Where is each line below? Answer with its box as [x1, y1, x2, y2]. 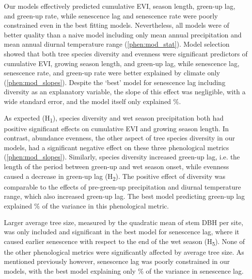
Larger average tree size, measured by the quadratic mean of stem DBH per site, [4, 217, 243, 227]
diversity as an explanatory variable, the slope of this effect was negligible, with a [4, 87, 246, 97]
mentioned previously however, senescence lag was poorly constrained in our [4, 256, 230, 266]
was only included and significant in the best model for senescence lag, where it [4, 227, 239, 237]
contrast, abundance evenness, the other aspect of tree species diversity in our [4, 133, 235, 143]
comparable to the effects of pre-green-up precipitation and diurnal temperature [4, 181, 241, 192]
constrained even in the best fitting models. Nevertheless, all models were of [4, 20, 229, 30]
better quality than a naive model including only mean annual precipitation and [4, 29, 242, 39]
